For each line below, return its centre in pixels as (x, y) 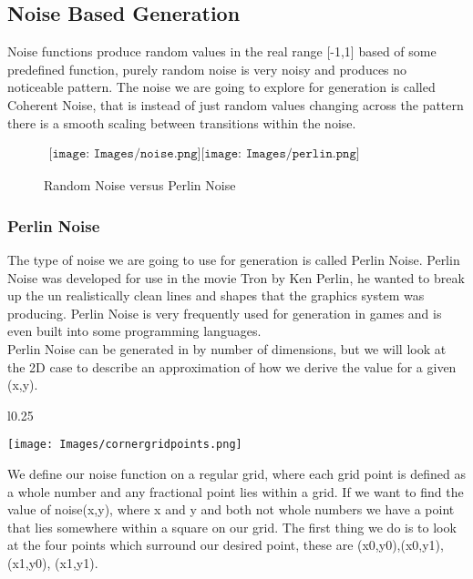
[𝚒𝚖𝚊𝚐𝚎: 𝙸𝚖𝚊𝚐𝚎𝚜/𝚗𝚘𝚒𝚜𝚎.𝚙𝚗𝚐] (125, 154)
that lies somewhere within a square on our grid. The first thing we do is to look (232, 527)
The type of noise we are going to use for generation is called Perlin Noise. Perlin (234, 260)
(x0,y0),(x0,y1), (401, 545)
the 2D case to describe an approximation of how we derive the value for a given (232, 366)
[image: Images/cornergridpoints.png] (125, 445)
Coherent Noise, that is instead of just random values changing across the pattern (236, 104)
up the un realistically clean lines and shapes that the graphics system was (216, 295)
